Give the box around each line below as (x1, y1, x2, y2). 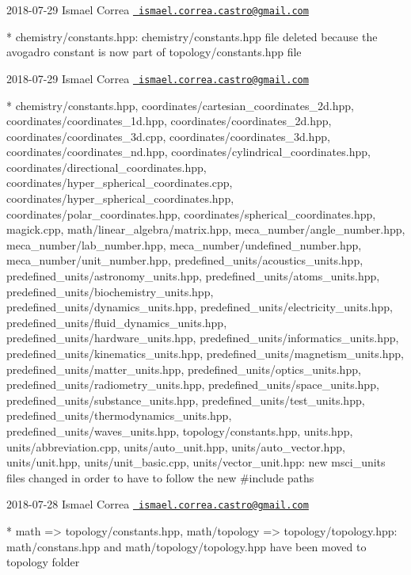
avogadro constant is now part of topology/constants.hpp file (6, 44, 302, 60)
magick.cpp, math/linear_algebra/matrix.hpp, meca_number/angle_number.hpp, (6, 221, 405, 238)
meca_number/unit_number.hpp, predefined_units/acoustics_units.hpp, (6, 252, 363, 268)
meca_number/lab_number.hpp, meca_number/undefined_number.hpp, (6, 236, 362, 253)
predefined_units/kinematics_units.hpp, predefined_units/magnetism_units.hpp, (6, 345, 404, 361)
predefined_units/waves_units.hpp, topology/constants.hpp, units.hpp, (6, 422, 353, 439)
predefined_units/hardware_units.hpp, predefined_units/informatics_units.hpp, (6, 329, 399, 346)
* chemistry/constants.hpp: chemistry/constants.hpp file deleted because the (6, 28, 378, 44)
